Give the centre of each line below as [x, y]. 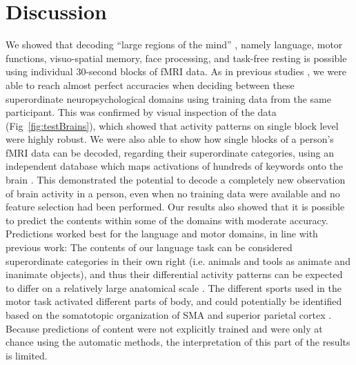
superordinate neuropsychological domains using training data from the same [168, 98]
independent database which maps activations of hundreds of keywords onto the [174, 166]
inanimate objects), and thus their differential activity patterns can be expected [174, 274]
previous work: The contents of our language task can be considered [149, 247]
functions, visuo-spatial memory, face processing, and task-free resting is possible [176, 58]
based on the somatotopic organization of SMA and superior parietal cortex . [169, 315]
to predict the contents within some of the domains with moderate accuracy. [167, 220]
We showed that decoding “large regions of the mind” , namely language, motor [174, 45]
